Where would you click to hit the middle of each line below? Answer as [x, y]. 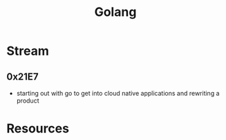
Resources [38, 129]
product [28, 100]
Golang [115, 12]
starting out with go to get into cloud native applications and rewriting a [118, 93]
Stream [28, 51]
